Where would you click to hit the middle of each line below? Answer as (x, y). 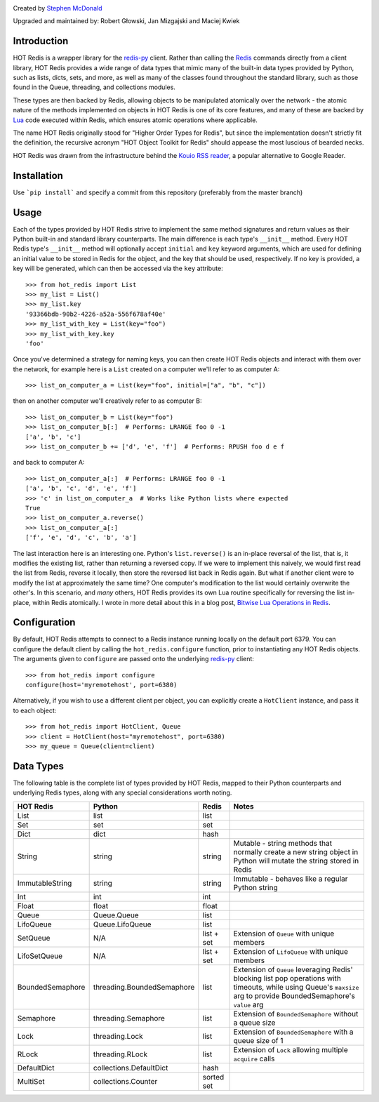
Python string (255, 887)
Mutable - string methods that (283, 843)
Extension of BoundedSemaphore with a (293, 1032)
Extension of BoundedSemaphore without (296, 1014)
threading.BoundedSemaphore (144, 987)
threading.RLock (120, 1054)
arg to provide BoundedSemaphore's (294, 995)
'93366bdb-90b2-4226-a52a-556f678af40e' (96, 314)
